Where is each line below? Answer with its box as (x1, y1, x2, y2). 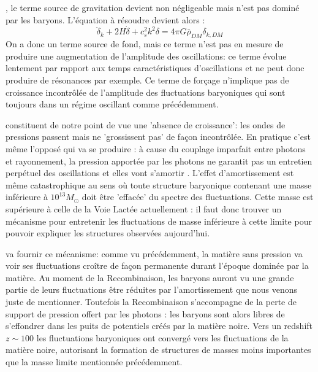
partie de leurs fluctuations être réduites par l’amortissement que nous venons (6, 283, 297, 296)
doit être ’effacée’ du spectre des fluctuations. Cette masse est (81, 190, 314, 203)
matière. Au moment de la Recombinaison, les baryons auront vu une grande (6, 271, 294, 284)
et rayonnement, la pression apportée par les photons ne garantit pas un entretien (6, 154, 312, 167)
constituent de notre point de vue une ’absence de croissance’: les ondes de (6, 118, 286, 131)
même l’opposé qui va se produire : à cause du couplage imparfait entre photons (6, 142, 306, 155)
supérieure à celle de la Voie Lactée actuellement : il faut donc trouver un (6, 202, 282, 215)
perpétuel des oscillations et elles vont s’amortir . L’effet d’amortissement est (6, 166, 294, 179)
